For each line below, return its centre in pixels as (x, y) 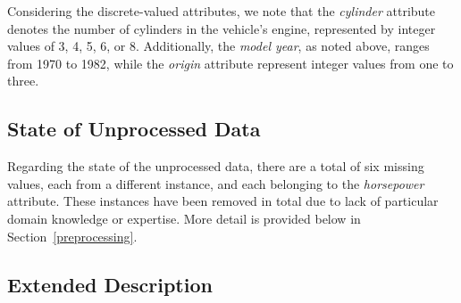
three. (23, 81)
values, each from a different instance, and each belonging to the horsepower (216, 183)
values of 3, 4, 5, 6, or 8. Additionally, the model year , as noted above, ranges (218, 46)
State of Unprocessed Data (134, 129)
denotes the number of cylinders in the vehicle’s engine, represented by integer (222, 28)
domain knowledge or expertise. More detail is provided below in (184, 218)
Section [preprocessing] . (72, 236)
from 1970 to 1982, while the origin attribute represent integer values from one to (230, 63)
